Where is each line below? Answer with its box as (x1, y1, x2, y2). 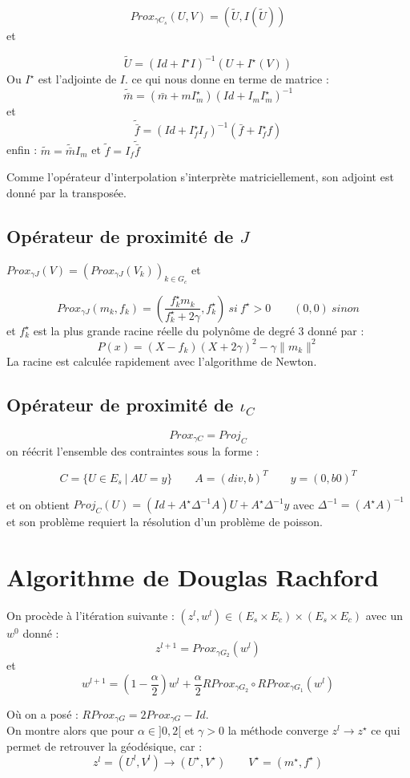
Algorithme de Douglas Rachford (6, 560, 379, 593)
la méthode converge (227, 722, 328, 739)
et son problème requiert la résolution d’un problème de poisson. (6, 513, 323, 530)
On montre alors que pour (6, 722, 135, 739)
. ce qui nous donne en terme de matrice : (125, 71, 329, 87)
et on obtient (6, 496, 70, 513)
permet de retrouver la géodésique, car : (6, 738, 203, 755)
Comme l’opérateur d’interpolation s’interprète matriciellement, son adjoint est (6, 168, 394, 185)
